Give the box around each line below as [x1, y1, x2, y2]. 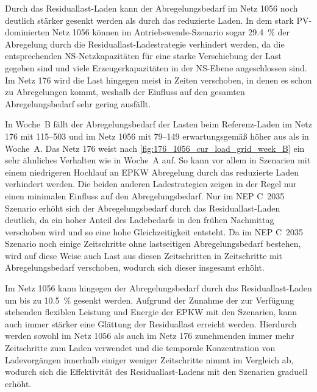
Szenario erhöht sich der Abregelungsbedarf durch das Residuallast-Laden [5, 201, 280, 214]
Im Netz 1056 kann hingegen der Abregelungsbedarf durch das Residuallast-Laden [5, 282, 312, 294]
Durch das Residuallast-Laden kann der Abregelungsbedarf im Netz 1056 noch [5, 2, 298, 14]
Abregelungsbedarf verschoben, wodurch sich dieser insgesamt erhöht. [5, 261, 265, 274]
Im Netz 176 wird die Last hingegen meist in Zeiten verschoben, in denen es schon [5, 73, 312, 86]
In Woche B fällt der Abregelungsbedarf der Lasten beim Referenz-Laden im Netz [5, 118, 312, 130]
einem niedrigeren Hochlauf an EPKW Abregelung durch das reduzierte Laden [5, 165, 299, 178]
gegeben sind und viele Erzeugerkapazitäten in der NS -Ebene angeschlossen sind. [5, 61, 307, 74]
